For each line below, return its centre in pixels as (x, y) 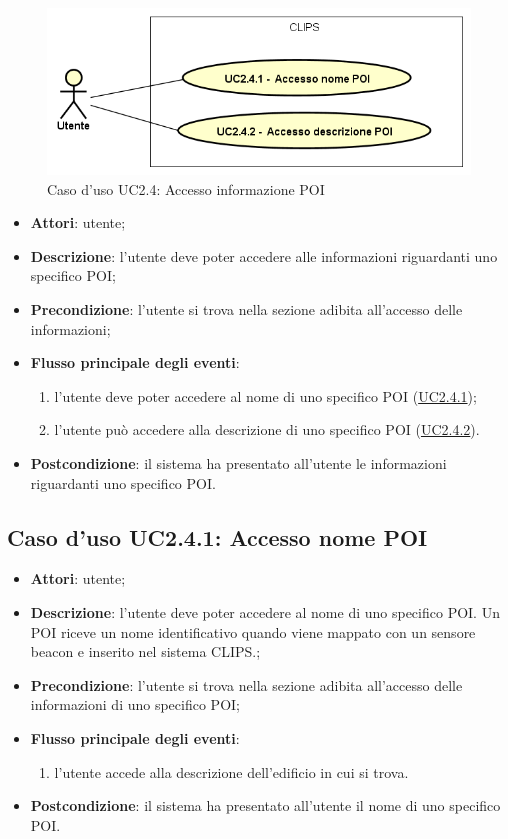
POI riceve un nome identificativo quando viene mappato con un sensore (253, 631)
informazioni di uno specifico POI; (135, 704)
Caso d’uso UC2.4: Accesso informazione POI (186, 188)
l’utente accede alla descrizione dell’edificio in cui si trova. (231, 771)
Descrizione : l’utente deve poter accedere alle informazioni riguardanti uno (264, 255)
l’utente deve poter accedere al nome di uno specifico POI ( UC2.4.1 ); (265, 395)
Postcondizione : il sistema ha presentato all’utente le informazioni (238, 463)
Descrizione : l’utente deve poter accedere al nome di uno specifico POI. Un (265, 612)
